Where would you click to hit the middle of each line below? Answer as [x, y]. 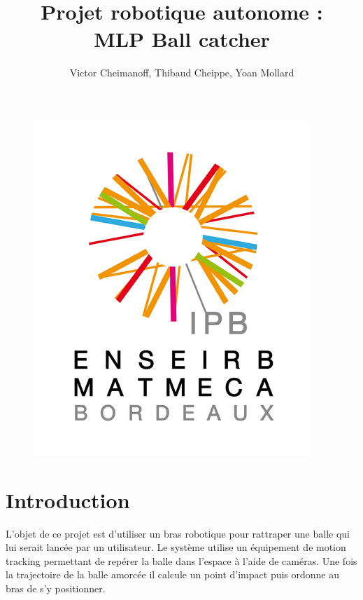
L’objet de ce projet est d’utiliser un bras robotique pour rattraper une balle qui [178, 533]
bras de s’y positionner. [56, 588]
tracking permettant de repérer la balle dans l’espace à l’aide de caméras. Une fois [181, 560]
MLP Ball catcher [182, 39]
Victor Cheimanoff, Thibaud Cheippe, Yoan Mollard [182, 73]
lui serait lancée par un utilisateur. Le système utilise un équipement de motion [176, 547]
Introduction [68, 499]
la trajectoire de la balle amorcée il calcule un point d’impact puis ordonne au [173, 574]
